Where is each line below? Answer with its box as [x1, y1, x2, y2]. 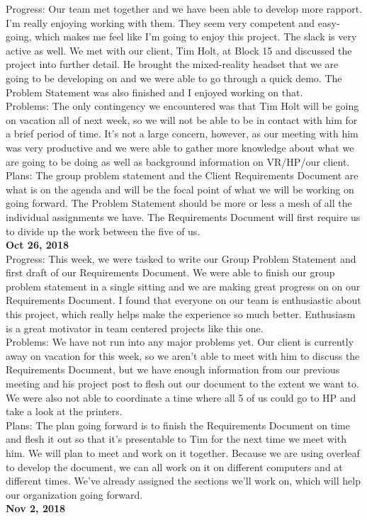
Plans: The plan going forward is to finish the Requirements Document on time [6, 417, 350, 432]
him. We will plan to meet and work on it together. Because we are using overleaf [6, 446, 360, 460]
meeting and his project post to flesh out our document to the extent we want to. [6, 376, 359, 391]
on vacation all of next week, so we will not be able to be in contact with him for [6, 112, 358, 127]
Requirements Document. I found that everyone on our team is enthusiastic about [6, 293, 361, 307]
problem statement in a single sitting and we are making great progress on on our [6, 278, 361, 293]
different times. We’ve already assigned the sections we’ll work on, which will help [6, 473, 361, 488]
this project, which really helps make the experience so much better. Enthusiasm [6, 307, 356, 322]
